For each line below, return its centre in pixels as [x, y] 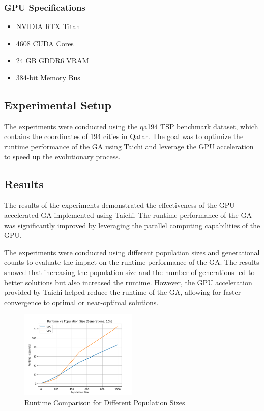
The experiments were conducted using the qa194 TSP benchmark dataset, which [131, 126]
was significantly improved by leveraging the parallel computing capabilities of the [132, 225]
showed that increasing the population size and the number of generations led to [129, 272]
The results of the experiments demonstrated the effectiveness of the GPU [120, 205]
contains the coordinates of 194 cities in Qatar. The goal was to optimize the [124, 136]
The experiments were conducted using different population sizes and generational [132, 252]
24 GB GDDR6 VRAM [52, 60]
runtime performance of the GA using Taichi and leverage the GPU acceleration [129, 146]
